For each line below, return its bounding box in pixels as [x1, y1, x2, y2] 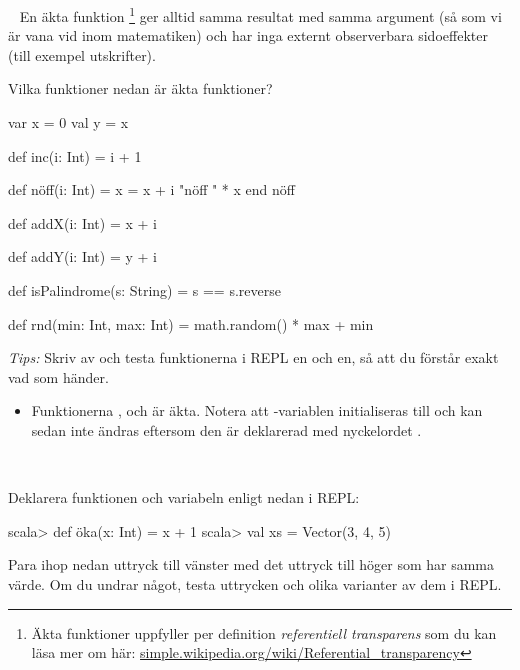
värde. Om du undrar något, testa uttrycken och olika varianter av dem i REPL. [8, 573, 502, 594]
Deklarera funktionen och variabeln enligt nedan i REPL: [8, 487, 360, 508]
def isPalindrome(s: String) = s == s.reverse [8, 280, 281, 300]
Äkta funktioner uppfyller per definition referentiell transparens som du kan [31, 622, 497, 643]
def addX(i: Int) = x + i [8, 212, 157, 233]
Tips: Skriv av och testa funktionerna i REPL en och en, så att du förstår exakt [8, 347, 499, 368]
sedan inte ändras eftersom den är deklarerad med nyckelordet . [31, 419, 422, 440]
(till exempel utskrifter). [8, 44, 156, 65]
